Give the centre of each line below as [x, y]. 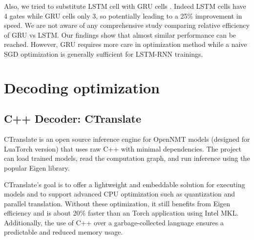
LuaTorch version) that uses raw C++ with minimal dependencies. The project [123, 148]
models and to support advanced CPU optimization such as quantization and [120, 194]
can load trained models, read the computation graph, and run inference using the [127, 158]
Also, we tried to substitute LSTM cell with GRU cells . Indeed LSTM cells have [125, 6]
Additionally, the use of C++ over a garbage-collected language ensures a [114, 222]
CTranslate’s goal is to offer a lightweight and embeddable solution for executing [125, 184]
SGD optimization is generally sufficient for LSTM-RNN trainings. [104, 54]
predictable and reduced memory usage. [63, 232]
